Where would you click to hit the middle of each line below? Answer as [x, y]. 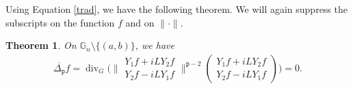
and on [140, 22]
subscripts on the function [60, 22]
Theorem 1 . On [41, 45]
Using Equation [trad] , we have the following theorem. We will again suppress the [176, 9]
